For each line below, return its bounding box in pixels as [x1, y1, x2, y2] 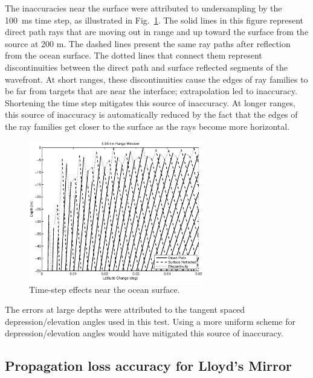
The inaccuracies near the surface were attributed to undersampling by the [5, 2, 282, 14]
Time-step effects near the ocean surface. [29, 283, 180, 295]
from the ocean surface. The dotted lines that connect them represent [5, 49, 262, 62]
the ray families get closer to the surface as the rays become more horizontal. [5, 120, 290, 132]
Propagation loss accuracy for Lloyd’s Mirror [5, 356, 292, 375]
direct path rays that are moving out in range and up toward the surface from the [5, 25, 309, 38]
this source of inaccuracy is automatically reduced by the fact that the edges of [5, 108, 298, 121]
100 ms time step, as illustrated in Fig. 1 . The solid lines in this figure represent [5, 13, 304, 26]
